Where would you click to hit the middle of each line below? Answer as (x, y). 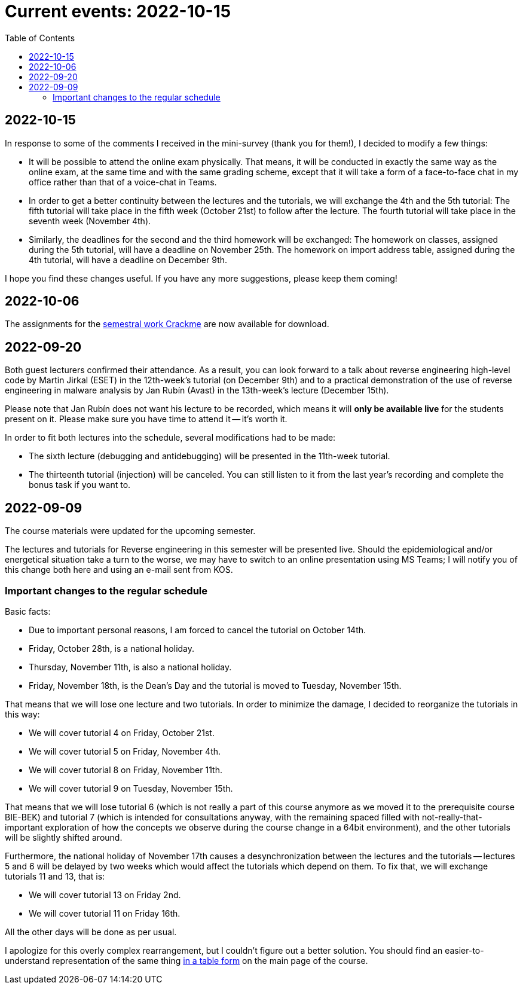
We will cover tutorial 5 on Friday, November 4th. (125, 751)
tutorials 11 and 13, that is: (55, 876)
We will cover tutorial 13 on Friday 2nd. (105, 895)
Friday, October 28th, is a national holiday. (112, 648)
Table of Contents (40, 38)
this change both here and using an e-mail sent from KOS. (119, 570)
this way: (22, 714)
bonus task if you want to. (80, 485)
